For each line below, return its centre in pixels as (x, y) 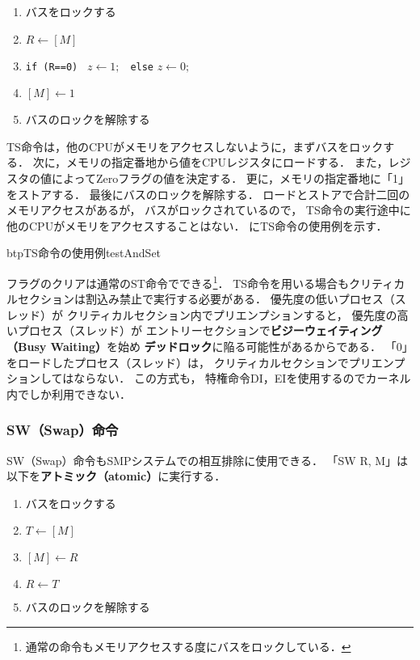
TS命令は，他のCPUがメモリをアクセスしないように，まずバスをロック (195, 146)
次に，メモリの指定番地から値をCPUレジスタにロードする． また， (210, 162)
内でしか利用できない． (69, 393)
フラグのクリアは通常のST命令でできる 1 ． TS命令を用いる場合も (178, 282)
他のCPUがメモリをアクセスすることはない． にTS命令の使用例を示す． (197, 225)
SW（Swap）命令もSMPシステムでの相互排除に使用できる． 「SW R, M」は (208, 460)
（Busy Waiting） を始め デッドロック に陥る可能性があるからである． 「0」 (210, 347)
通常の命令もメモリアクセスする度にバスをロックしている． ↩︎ (188, 646)
